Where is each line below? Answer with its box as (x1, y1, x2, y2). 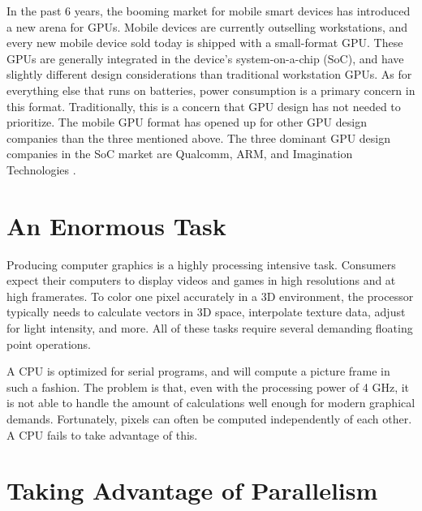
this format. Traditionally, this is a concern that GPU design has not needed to (6, 97, 401, 114)
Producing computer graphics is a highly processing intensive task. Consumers (6, 255, 396, 273)
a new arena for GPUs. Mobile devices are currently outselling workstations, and (6, 18, 408, 35)
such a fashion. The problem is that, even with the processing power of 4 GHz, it (6, 378, 410, 395)
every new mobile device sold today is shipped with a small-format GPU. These (6, 34, 403, 51)
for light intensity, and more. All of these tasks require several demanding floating (6, 320, 413, 337)
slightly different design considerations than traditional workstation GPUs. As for (6, 66, 412, 83)
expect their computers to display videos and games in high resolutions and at (6, 272, 396, 289)
